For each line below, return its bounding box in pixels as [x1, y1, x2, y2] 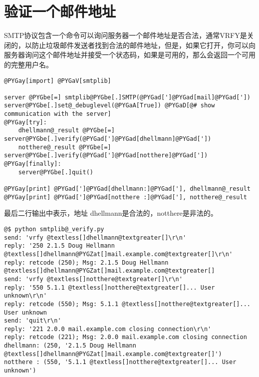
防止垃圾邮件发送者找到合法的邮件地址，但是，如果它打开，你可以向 [31, 39, 256, 50]
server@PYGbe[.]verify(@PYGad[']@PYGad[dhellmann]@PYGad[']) [4, 135, 212, 143]
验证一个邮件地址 [4, 1, 116, 21]
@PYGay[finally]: [4, 160, 61, 168]
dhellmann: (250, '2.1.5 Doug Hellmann [4, 342, 136, 350]
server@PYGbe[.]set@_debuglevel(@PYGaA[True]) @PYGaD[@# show [4, 102, 215, 109]
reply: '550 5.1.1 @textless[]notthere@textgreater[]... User [4, 284, 215, 291]
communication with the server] [4, 110, 111, 118]
